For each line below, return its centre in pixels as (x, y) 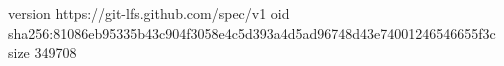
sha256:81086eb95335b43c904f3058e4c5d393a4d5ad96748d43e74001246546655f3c (252, 32)
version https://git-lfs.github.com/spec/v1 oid (149, 13)
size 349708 (42, 52)
